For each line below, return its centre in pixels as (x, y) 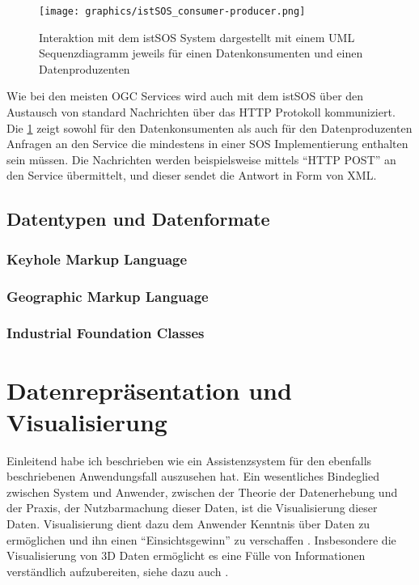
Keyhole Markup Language (97, 259)
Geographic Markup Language (108, 296)
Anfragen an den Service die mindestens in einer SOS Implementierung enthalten (207, 144)
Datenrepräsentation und (149, 390)
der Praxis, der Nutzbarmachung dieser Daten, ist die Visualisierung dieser (192, 508)
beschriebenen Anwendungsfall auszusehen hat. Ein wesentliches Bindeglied (193, 476)
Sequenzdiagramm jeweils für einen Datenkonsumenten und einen (201, 53)
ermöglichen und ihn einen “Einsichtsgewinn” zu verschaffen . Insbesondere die (201, 539)
